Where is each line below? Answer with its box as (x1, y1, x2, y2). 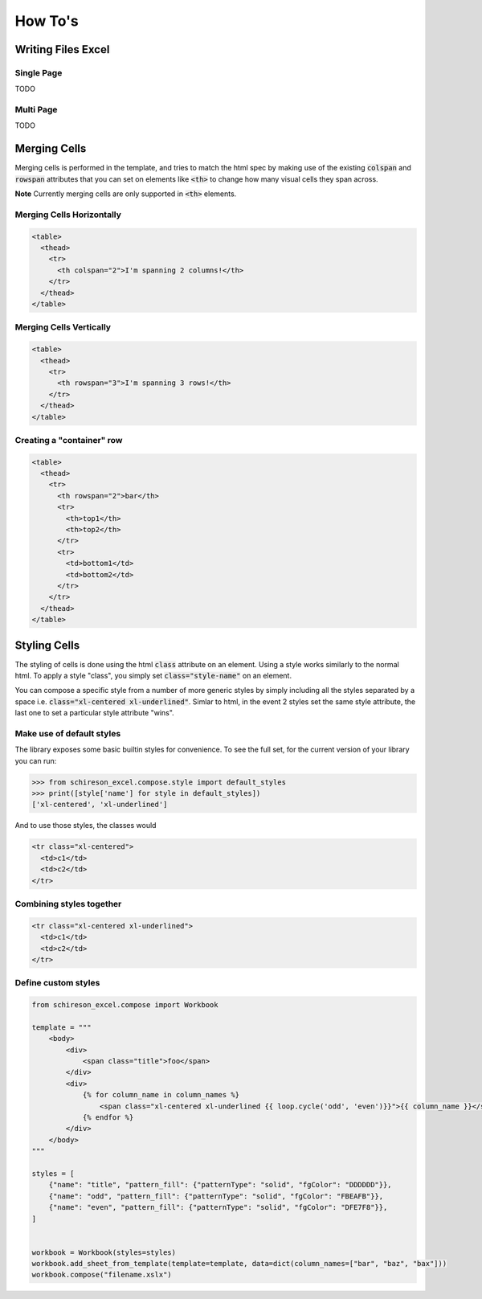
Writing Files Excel (14, 43, 110, 56)
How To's (14, 12, 80, 30)
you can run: (14, 756, 57, 765)
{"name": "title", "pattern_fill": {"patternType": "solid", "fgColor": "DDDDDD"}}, (48, 1180, 393, 1190)
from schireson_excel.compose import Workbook (31, 1001, 219, 1010)
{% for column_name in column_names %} (82, 1090, 240, 1100)
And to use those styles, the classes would (14, 821, 157, 830)
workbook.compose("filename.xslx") (31, 1270, 172, 1280)
